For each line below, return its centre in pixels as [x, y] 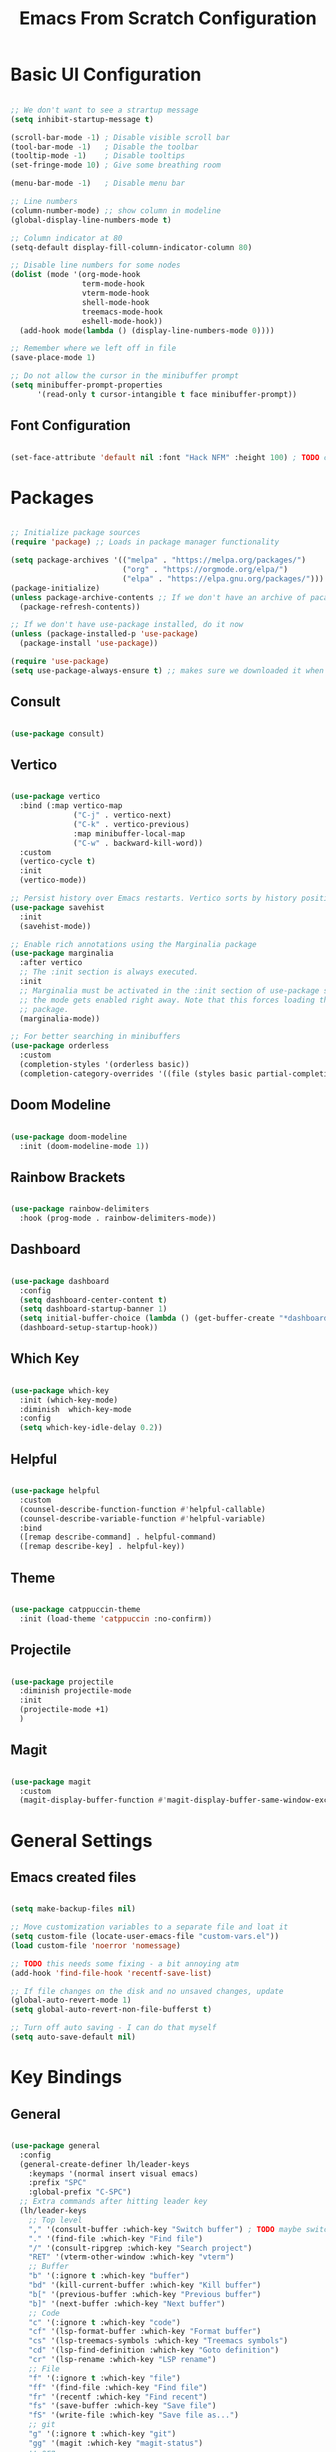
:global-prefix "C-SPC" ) [80, 2192]
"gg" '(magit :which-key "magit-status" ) [115, 2443]
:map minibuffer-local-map [129, 833]
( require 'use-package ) [60, 662]
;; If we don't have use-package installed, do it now [127, 625]
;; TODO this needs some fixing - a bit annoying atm [125, 1963]
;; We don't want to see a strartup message [104, 110]
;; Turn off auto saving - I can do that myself [113, 2028]
